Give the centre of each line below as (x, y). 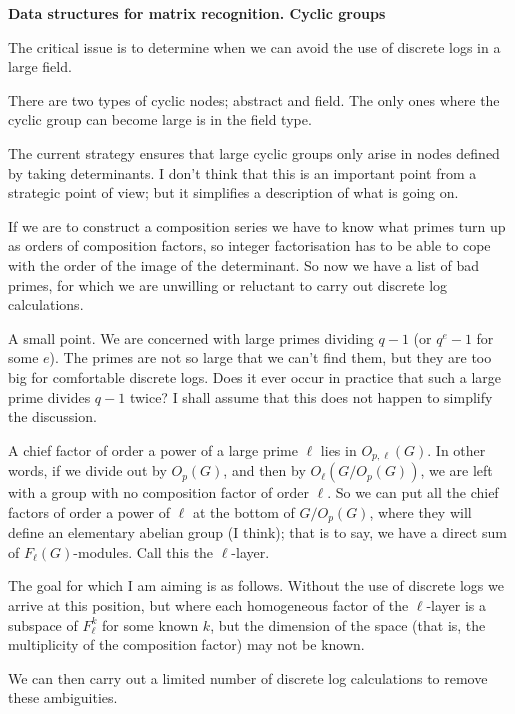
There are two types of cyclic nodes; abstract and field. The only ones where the (254, 99)
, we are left (456, 470)
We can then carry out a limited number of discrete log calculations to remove (248, 677)
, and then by (264, 470)
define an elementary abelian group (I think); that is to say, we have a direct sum (257, 532)
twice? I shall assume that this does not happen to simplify (311, 396)
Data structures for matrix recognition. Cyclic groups (197, 13)
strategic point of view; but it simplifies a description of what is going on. (233, 192)
